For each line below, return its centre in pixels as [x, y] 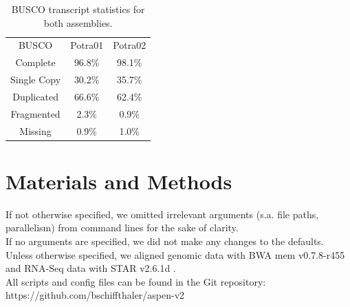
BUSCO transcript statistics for [78, 9]
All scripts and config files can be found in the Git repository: [136, 281]
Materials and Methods [119, 181]
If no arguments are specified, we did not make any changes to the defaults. [165, 241]
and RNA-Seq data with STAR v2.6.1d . [91, 268]
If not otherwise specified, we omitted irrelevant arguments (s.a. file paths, [162, 214]
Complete [35, 62]
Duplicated [35, 96]
